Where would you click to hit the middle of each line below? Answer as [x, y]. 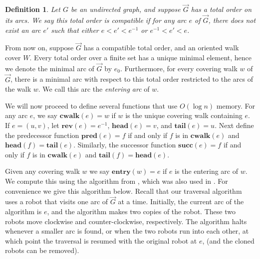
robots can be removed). [42, 250]
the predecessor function [42, 135]
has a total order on [221, 9]
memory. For [236, 105]
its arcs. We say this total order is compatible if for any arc [96, 20]
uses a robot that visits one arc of [57, 201]
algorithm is [23, 211]
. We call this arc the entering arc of [94, 89]
